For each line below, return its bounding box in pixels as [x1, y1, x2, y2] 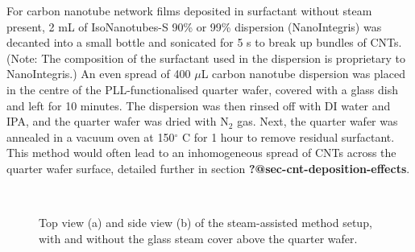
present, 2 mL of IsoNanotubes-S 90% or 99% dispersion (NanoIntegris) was [6, 18, 382, 35]
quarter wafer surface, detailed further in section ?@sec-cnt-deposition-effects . [6, 159, 410, 176]
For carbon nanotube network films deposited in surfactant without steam [6, 2, 372, 19]
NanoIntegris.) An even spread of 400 [6, 65, 191, 82]
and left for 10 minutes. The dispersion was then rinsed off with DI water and [6, 97, 391, 114]
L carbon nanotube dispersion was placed [201, 65, 405, 82]
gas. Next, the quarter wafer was [237, 113, 398, 130]
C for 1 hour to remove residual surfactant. [181, 128, 395, 145]
